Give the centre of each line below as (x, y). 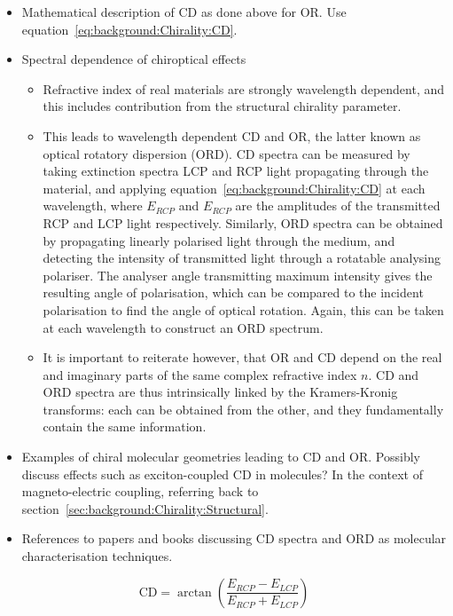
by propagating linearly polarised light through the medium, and (219, 240)
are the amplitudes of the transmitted (338, 205)
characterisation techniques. (97, 556)
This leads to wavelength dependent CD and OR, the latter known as (232, 135)
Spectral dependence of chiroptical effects (134, 59)
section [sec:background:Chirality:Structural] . (145, 508)
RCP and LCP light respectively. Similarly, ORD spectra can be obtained (243, 222)
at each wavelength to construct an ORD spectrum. (183, 327)
